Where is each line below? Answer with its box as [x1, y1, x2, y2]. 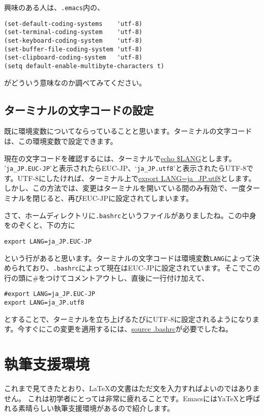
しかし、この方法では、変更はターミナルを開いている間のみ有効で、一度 [4, 183, 246, 193]
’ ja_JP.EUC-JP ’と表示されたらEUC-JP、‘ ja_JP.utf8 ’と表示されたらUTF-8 [4, 163, 247, 173]
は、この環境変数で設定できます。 [4, 135, 118, 146]
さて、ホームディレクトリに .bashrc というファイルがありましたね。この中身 [4, 210, 256, 220]
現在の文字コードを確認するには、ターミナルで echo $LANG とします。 [4, 153, 236, 163]
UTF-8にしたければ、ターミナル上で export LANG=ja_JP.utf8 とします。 [17, 172, 256, 183]
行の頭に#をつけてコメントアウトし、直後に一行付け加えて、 [4, 272, 209, 283]
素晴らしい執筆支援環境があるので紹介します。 [18, 403, 174, 413]
